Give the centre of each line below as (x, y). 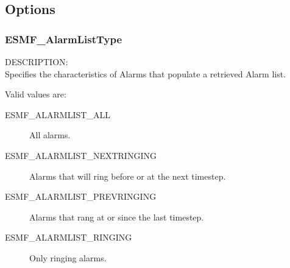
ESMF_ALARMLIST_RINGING (69, 237)
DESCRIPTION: (37, 62)
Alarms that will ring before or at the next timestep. (128, 176)
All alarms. (50, 135)
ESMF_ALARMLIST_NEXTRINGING (81, 155)
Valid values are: (36, 94)
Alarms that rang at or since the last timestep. (117, 217)
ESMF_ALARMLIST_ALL (58, 114)
